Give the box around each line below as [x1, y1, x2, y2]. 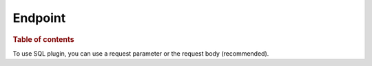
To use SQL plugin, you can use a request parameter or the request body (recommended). [12, 49, 269, 58]
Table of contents [12, 34, 75, 44]
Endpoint [12, 10, 66, 25]
